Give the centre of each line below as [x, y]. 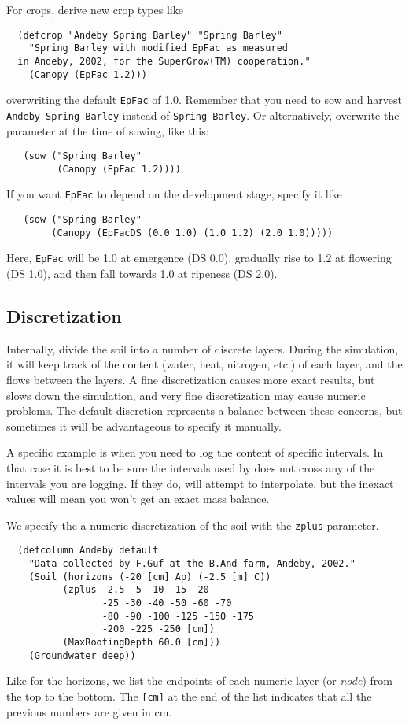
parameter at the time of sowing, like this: [108, 130]
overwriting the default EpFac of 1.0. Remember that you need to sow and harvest [204, 100]
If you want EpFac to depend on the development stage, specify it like [174, 194]
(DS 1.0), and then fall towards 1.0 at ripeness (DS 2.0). [142, 274]
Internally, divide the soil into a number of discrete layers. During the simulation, [203, 348]
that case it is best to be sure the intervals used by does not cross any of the [191, 468]
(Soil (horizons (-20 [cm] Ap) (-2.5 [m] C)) [150, 577]
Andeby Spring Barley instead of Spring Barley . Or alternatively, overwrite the [203, 115]
